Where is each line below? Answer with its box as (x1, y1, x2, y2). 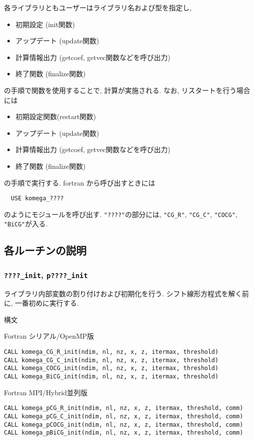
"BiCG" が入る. (4, 219, 48, 229)
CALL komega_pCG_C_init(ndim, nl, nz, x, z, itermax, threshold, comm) (4, 412, 243, 420)
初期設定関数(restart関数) (15, 111, 96, 122)
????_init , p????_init (4, 268, 88, 281)
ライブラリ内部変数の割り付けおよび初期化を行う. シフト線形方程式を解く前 (4, 288, 249, 298)
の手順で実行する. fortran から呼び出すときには (4, 177, 155, 188)
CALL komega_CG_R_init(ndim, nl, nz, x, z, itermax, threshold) (4, 348, 219, 356)
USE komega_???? (11, 195, 64, 202)
